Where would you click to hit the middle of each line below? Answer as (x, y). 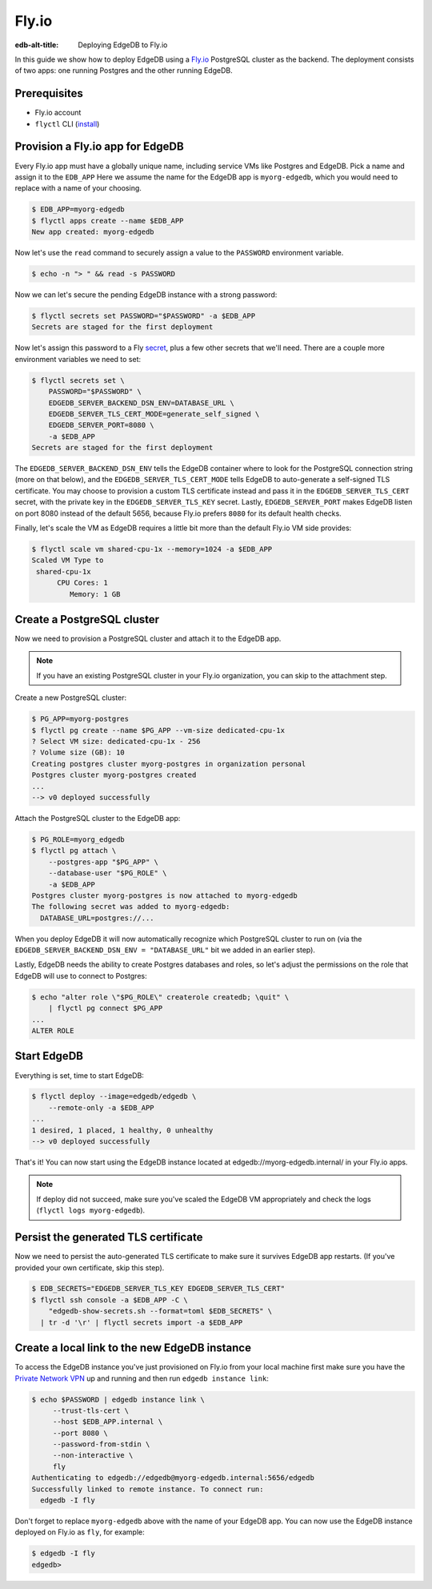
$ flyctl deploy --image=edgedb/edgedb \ (114, 1096)
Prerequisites (49, 93)
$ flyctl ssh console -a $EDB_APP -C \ (110, 1300)
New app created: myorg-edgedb (93, 232)
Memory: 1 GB (95, 594)
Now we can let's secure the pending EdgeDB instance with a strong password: (146, 295)
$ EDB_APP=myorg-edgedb (78, 209)
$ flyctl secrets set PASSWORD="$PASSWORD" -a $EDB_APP (144, 316)
